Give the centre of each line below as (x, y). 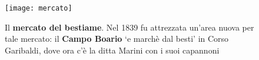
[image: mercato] (39, 8)
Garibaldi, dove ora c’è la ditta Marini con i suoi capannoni (112, 50)
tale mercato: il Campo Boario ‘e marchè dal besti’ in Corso (117, 39)
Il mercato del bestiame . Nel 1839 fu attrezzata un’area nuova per (129, 27)
